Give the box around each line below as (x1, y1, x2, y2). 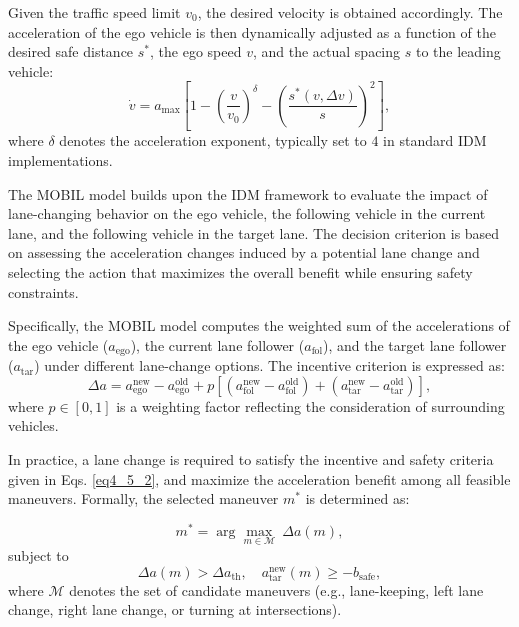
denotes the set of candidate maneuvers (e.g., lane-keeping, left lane (69, 579, 484, 600)
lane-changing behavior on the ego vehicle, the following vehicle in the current (8, 203, 486, 224)
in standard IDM (383, 130, 487, 151)
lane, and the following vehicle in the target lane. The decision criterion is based (8, 222, 500, 243)
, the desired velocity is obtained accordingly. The (197, 2, 503, 22)
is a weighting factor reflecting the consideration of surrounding (116, 395, 505, 416)
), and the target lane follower (323, 334, 507, 355)
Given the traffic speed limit (8, 2, 181, 22)
